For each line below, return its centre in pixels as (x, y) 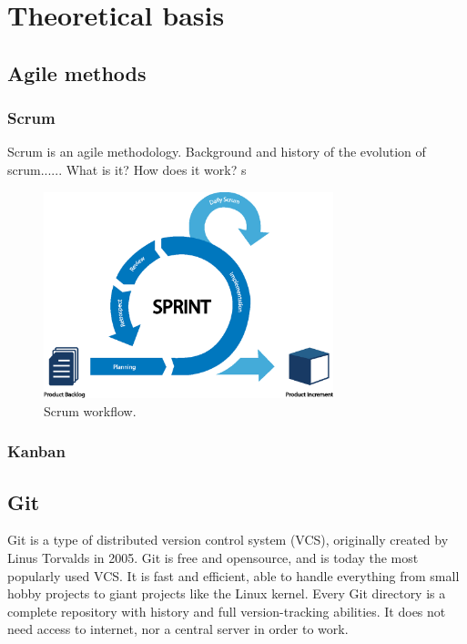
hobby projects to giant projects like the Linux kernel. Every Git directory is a (227, 593)
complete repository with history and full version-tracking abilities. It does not (227, 611)
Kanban (36, 451)
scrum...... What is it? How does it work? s (127, 169)
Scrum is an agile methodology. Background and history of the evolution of (217, 152)
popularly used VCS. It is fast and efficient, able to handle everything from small (233, 575)
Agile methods (77, 72)
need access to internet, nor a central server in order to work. (178, 629)
